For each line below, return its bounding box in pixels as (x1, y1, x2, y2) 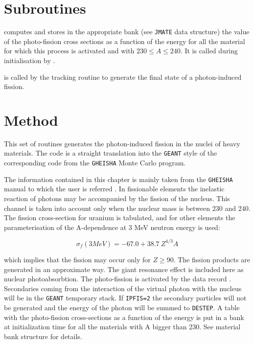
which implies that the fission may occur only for (4, 254, 151, 264)
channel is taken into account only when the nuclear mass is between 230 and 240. (4, 203, 251, 213)
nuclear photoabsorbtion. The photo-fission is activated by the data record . (4, 274, 231, 284)
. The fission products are (173, 254, 250, 264)
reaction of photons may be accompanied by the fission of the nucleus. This (4, 193, 230, 204)
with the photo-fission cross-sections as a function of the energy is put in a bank (4, 312, 244, 322)
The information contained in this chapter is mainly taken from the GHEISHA (4, 174, 233, 184)
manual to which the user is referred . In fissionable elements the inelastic (4, 183, 225, 194)
